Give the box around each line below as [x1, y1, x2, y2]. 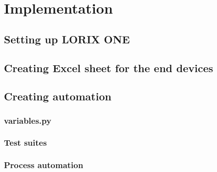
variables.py [4, 114, 51, 126]
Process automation [4, 159, 84, 171]
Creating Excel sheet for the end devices [4, 60, 214, 75]
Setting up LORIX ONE [4, 31, 130, 46]
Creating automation [4, 89, 111, 104]
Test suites [4, 136, 47, 149]
